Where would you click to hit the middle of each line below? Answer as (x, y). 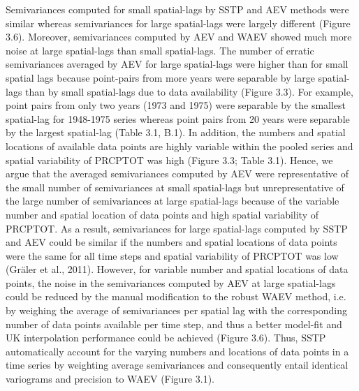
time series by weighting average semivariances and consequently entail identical (177, 365)
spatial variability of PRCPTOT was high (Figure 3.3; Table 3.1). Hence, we (169, 160)
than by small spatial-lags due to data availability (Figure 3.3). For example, (189, 91)
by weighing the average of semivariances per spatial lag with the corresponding (176, 310)
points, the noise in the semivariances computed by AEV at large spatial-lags (171, 282)
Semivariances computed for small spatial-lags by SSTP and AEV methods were (177, 9)
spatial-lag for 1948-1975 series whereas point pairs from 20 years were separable (178, 118)
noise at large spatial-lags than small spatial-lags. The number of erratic (160, 50)
